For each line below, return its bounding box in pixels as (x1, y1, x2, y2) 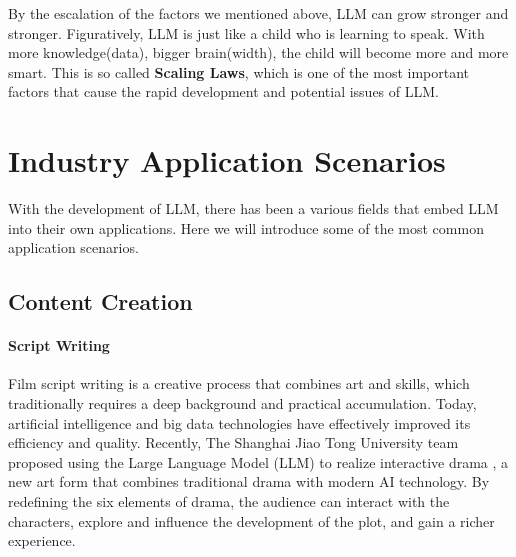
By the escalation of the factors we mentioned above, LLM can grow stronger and (8, 3, 509, 23)
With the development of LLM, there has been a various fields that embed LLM (8, 198, 499, 219)
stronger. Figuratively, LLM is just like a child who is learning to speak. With (8, 22, 485, 43)
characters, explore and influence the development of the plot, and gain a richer (8, 510, 495, 531)
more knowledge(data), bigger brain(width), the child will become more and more (8, 42, 509, 63)
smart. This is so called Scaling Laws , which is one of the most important (8, 61, 470, 82)
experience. (8, 530, 76, 551)
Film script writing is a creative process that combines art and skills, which (8, 373, 470, 394)
